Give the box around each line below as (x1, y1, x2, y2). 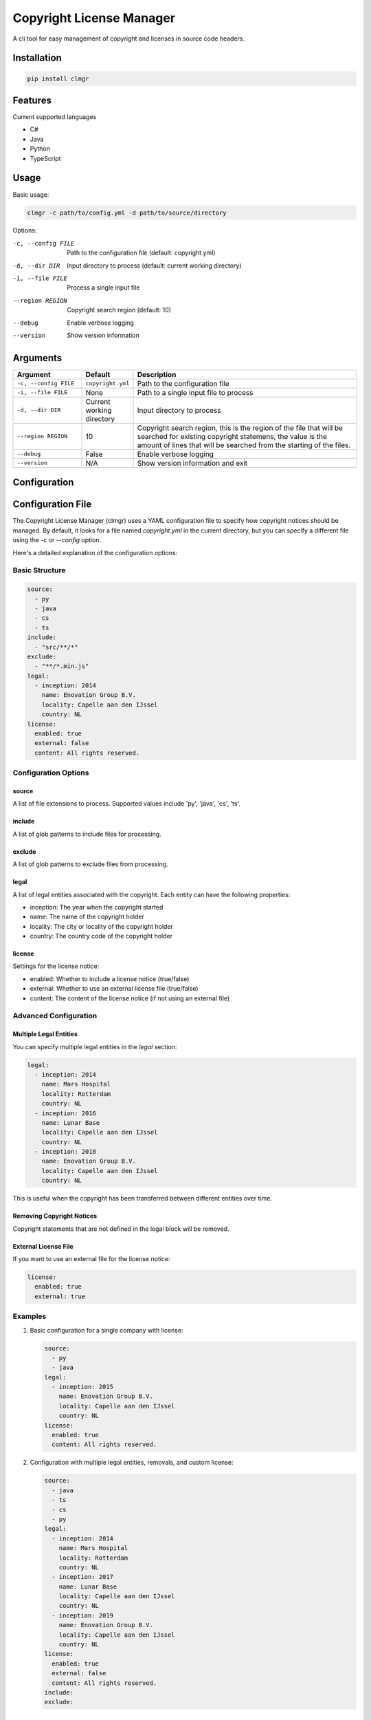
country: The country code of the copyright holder (30, 932, 173, 940)
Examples (12, 1311, 47, 1321)
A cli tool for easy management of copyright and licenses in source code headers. (12, 34, 245, 43)
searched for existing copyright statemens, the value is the (137, 431, 328, 441)
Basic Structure (12, 566, 66, 575)
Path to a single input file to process (137, 387, 254, 397)
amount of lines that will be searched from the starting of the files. (137, 440, 351, 450)
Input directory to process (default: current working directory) (67, 261, 242, 270)
